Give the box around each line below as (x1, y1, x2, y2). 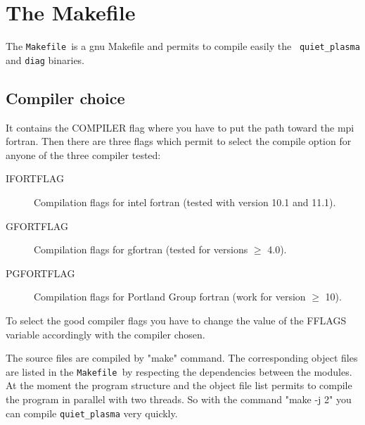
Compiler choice (6, 87, 125, 108)
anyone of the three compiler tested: (6, 147, 161, 162)
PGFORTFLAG (6, 265, 75, 280)
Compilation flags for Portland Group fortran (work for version (34, 289, 306, 304)
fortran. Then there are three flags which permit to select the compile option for (6, 134, 352, 148)
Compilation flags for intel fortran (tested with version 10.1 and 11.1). (34, 195, 336, 210)
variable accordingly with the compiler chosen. (6, 326, 205, 341)
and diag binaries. (6, 52, 85, 67)
